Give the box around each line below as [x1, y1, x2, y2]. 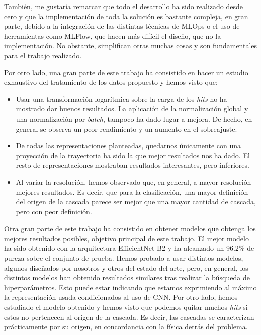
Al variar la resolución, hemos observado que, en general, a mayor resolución [16, 176, 251, 187]
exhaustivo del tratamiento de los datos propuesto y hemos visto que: [4, 77, 218, 87]
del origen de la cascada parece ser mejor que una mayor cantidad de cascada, [16, 196, 256, 207]
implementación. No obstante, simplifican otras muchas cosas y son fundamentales [4, 40, 257, 51]
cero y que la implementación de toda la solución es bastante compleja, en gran [4, 11, 248, 21]
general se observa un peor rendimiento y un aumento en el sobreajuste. [16, 123, 237, 134]
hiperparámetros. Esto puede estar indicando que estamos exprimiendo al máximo [4, 282, 257, 292]
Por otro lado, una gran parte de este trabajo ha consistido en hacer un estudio [4, 67, 248, 77]
